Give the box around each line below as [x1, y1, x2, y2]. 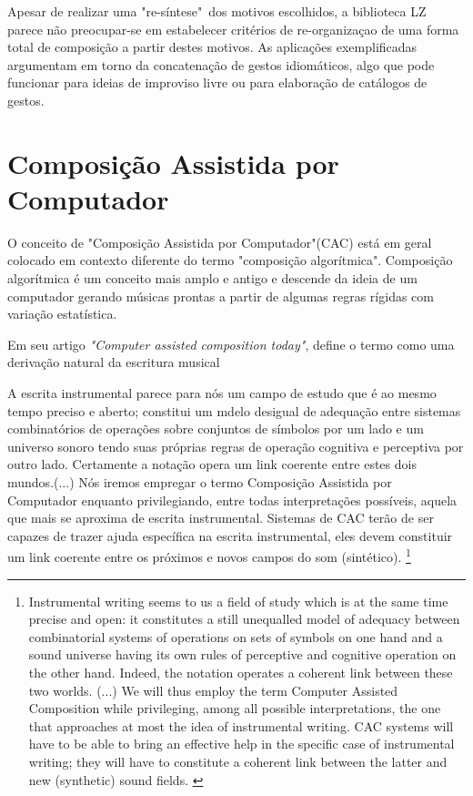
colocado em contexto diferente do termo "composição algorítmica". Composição [7, 250, 453, 270]
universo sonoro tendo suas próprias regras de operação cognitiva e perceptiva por [7, 436, 464, 455]
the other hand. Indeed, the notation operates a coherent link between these [28, 663, 453, 681]
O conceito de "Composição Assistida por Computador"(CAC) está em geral [7, 232, 432, 251]
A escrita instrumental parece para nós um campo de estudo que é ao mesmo [7, 383, 437, 403]
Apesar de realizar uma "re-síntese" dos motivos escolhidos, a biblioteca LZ [7, 2, 427, 20]
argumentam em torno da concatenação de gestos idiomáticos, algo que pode [7, 55, 435, 74]
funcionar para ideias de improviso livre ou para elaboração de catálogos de [7, 73, 428, 92]
